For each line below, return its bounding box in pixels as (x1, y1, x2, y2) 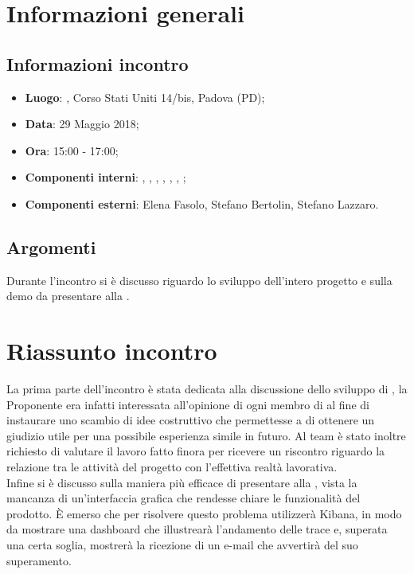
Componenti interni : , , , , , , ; (25, 169, 186, 185)
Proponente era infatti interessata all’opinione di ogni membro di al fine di (6, 396, 369, 412)
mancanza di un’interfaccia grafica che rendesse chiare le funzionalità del (6, 490, 361, 506)
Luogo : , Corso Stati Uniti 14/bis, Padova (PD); (25, 88, 265, 105)
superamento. (6, 552, 72, 568)
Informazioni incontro (6, 51, 189, 76)
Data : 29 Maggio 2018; (25, 115, 139, 132)
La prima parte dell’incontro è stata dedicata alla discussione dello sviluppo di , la (6, 381, 408, 397)
